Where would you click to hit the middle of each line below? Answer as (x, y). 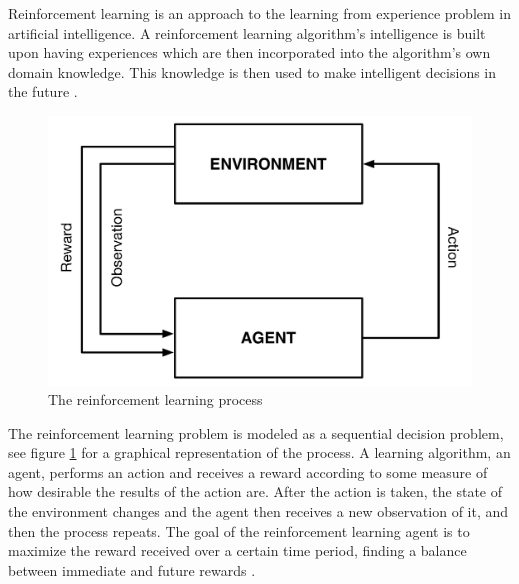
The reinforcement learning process (155, 399)
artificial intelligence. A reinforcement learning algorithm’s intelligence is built (247, 32)
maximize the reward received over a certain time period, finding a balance (237, 550)
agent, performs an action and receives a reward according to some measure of (248, 471)
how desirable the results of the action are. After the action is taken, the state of (255, 491)
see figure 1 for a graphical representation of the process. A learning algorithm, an (259, 452)
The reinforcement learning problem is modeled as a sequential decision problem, (256, 432)
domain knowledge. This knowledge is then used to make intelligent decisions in (252, 71)
